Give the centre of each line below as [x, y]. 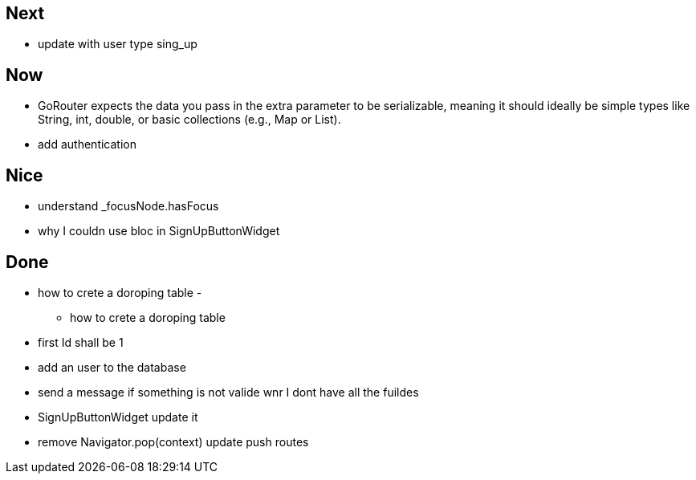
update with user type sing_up [118, 44]
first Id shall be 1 [81, 342]
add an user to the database [112, 367]
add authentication [87, 144]
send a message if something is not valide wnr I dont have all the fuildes [228, 392]
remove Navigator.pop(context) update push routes [173, 441]
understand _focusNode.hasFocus [128, 206]
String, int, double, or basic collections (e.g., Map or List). [189, 120]
